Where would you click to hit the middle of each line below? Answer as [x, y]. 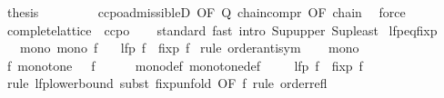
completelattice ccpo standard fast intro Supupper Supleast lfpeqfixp [222, 29]
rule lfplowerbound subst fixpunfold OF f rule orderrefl [167, 83]
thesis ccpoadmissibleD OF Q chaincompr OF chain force [206, 12]
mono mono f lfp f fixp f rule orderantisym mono [189, 48]
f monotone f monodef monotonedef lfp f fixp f [185, 65]
